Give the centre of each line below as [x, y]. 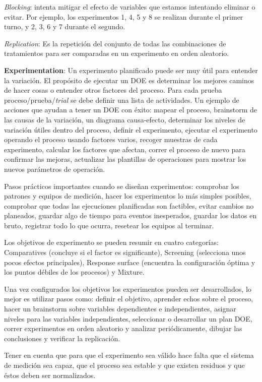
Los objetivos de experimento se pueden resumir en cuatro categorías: [111, 242]
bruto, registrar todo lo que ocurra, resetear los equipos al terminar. [109, 225]
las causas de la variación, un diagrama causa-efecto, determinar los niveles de [125, 119]
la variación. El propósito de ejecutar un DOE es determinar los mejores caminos [129, 80]
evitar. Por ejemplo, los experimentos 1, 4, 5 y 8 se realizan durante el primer [124, 16]
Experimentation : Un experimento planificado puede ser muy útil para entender [131, 70]
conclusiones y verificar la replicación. [62, 338]
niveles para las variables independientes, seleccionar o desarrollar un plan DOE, [128, 318]
